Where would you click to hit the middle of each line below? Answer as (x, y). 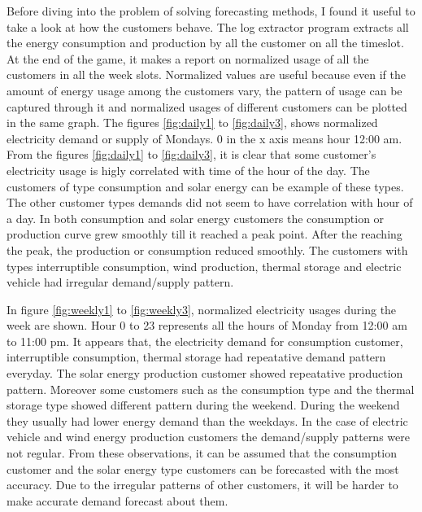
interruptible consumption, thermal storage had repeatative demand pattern (196, 357)
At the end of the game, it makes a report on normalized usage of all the (188, 58)
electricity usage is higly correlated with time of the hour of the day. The (188, 170)
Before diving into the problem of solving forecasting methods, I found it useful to (211, 11)
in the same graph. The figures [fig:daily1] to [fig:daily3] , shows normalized (192, 123)
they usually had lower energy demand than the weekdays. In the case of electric (207, 420)
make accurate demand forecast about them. (117, 500)
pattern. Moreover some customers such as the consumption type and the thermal (211, 389)
